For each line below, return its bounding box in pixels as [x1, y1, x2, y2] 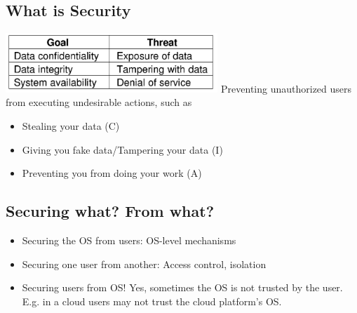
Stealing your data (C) [22, 119, 120, 133]
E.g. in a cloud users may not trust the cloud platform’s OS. [22, 293, 282, 308]
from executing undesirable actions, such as [6, 95, 192, 109]
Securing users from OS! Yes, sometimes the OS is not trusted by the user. [22, 280, 343, 295]
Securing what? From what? [6, 200, 215, 222]
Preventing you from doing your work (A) [22, 166, 202, 180]
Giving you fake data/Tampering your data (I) [22, 142, 223, 156]
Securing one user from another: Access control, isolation [22, 256, 267, 271]
